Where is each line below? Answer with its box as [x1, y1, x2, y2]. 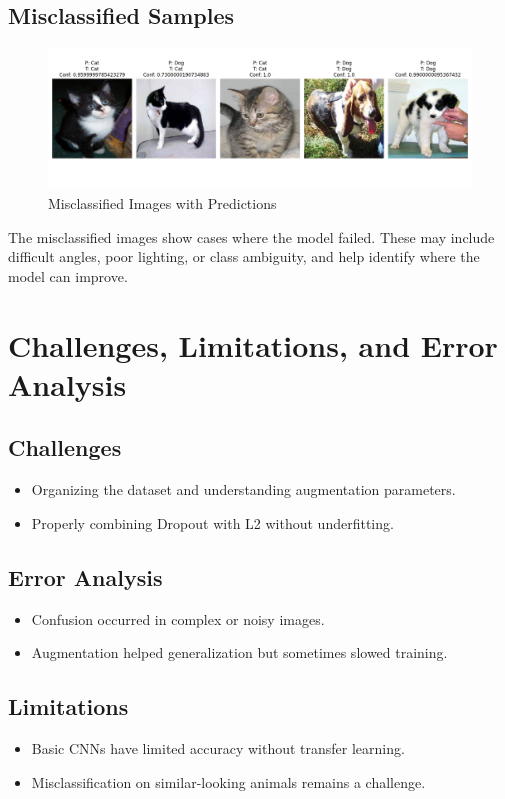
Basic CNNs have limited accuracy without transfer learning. [31, 737, 405, 758]
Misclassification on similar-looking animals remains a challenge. [31, 771, 426, 792]
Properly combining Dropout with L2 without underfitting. [31, 512, 394, 533]
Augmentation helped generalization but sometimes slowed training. [31, 642, 448, 663]
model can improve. [8, 265, 128, 286]
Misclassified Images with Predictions [48, 192, 277, 213]
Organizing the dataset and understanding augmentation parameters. [31, 479, 456, 500]
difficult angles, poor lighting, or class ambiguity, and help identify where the [8, 246, 480, 267]
